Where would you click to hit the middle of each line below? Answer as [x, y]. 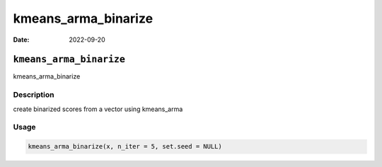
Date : [21, 40]
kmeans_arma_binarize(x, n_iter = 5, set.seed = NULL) [125, 146]
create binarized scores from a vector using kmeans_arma [98, 109]
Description [34, 95]
